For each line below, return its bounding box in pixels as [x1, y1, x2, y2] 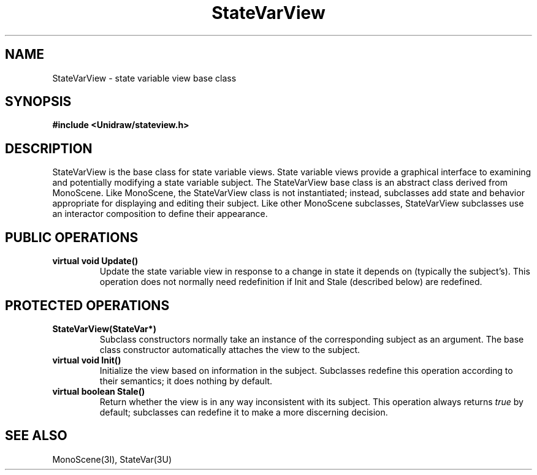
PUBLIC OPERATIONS [5, 229, 139, 245]
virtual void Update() [52, 256, 139, 267]
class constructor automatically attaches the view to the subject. [99, 344, 360, 355]
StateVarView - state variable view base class [52, 72, 237, 83]
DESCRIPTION [5, 140, 93, 156]
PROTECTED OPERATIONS [5, 297, 170, 313]
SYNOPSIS [5, 94, 72, 110]
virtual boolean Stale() [52, 386, 145, 397]
